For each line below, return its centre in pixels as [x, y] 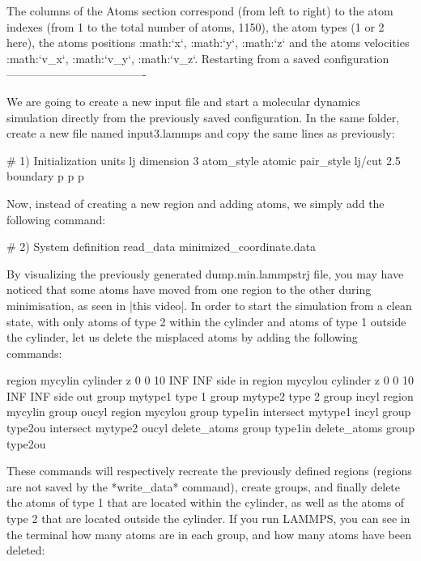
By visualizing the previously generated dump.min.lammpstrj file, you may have [205, 273]
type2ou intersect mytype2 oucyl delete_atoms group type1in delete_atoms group [210, 428]
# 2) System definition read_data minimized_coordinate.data [162, 246]
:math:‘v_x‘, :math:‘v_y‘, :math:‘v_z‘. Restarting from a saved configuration [198, 58]
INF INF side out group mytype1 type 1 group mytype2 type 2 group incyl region [210, 395]
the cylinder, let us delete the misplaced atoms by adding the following [182, 337]
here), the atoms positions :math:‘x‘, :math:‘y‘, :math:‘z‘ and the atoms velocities [208, 42]
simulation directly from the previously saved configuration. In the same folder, [203, 117]
